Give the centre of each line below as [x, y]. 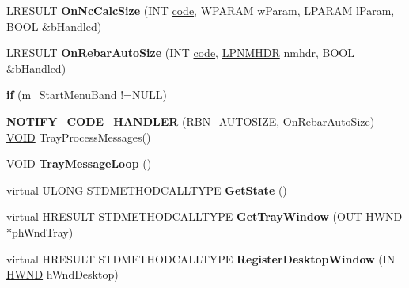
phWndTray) [43, 231]
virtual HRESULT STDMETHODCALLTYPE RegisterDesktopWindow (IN [201, 258]
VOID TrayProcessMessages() [79, 136]
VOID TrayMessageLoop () [79, 163]
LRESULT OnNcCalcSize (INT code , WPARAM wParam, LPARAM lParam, [201, 10]
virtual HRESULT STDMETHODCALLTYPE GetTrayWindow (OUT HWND [204, 216]
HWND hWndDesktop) [62, 274]
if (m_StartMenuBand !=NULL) [87, 95]
